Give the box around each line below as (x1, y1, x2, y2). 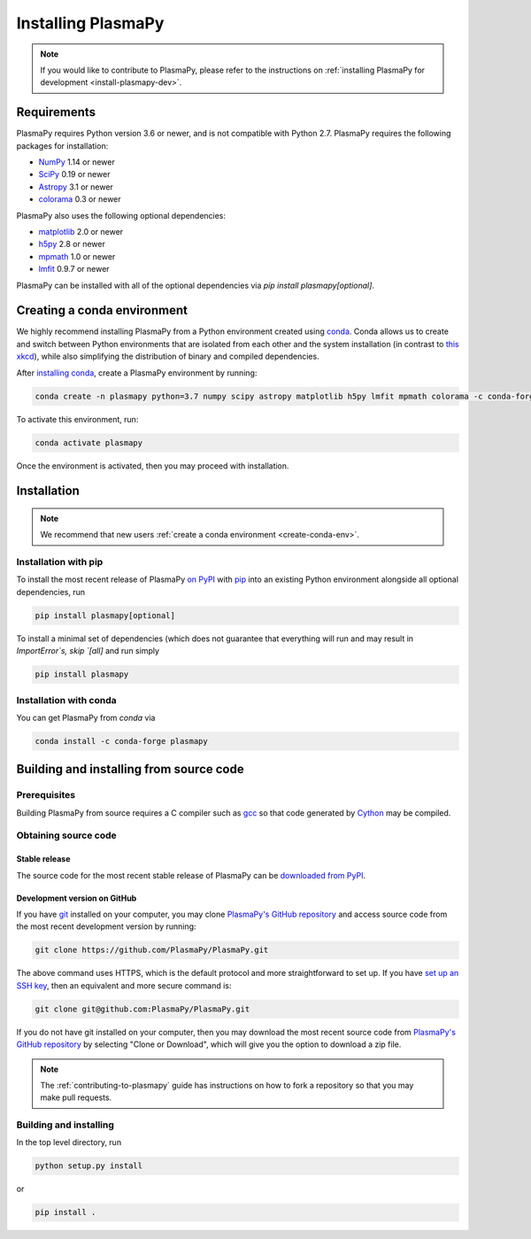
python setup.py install (35, 1161, 143, 1171)
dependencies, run (16, 586, 86, 597)
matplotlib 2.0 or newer (38, 226, 124, 236)
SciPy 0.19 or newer (38, 169, 111, 180)
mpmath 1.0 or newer (38, 251, 116, 261)
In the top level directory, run (16, 1137, 122, 1148)
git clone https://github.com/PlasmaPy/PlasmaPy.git (35, 945, 269, 956)
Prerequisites (16, 789, 75, 801)
